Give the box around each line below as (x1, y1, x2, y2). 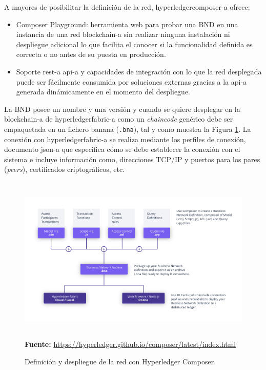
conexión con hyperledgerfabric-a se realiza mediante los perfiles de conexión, (4, 133, 246, 144)
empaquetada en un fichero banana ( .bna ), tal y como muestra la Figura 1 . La (4, 123, 251, 134)
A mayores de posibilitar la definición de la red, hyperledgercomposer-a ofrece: (4, 2, 250, 12)
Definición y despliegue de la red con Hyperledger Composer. (25, 356, 216, 366)
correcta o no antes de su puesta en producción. (16, 49, 166, 60)
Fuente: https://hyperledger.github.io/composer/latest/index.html (25, 338, 236, 349)
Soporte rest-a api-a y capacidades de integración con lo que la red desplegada (16, 66, 262, 76)
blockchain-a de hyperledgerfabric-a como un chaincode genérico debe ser (4, 113, 233, 124)
